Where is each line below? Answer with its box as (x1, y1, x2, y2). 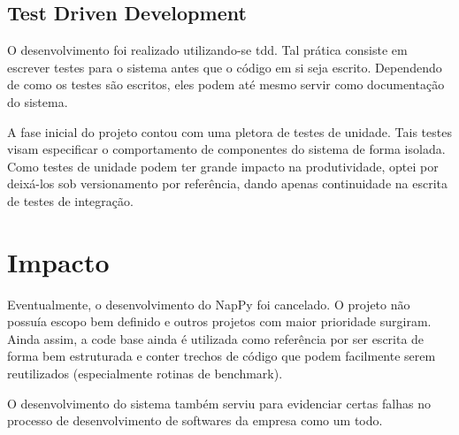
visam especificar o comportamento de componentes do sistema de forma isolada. (7, 140, 446, 158)
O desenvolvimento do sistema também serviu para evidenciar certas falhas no (7, 393, 431, 412)
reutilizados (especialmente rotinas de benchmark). (7, 364, 283, 383)
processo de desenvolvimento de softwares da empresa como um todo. (7, 411, 383, 430)
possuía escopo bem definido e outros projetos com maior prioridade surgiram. (7, 312, 432, 331)
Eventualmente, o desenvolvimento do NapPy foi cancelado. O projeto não (7, 294, 410, 313)
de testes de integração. (7, 191, 134, 210)
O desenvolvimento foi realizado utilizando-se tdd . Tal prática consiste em (7, 41, 408, 59)
